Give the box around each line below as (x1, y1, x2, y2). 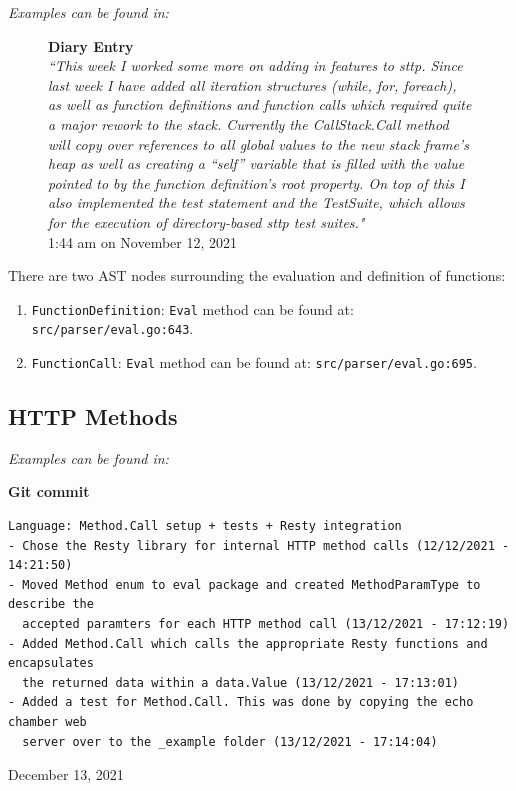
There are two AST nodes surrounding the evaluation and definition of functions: (8, 265, 506, 286)
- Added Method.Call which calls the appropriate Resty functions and (8, 636, 488, 651)
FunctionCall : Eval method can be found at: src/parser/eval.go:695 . (31, 352, 477, 373)
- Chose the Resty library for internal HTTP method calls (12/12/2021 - (8, 538, 510, 553)
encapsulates (8, 656, 94, 671)
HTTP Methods (8, 401, 178, 432)
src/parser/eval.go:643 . (31, 318, 194, 339)
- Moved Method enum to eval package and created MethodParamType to (8, 577, 481, 592)
